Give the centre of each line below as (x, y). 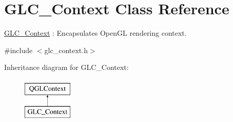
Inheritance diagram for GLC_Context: (66, 67)
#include (18, 50)
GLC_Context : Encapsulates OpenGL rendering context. (95, 33)
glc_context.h (66, 50)
